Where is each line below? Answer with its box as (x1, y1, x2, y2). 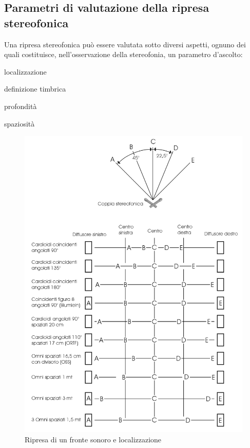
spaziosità (4, 118, 35, 129)
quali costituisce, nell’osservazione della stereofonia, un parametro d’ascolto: (4, 49, 243, 60)
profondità (4, 100, 37, 111)
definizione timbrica (4, 83, 66, 94)
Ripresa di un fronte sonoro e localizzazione (25, 434, 162, 444)
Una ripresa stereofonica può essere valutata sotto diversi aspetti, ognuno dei (4, 39, 246, 49)
